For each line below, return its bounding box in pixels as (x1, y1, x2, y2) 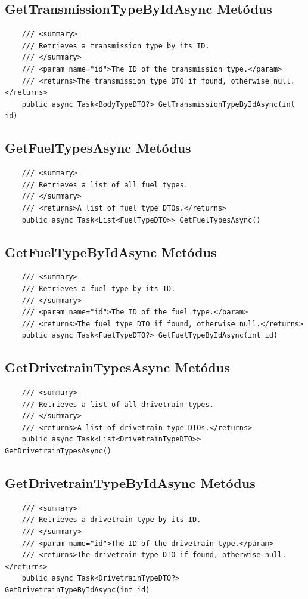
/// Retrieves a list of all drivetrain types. (21, 400, 214, 409)
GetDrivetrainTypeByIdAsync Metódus (5, 474, 256, 492)
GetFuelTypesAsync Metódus (5, 138, 191, 157)
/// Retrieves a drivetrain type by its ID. (21, 515, 201, 524)
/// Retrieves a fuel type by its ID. (21, 284, 176, 293)
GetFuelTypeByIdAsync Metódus (5, 242, 217, 261)
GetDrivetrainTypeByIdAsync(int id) (5, 586, 150, 595)
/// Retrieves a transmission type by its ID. (21, 41, 210, 50)
